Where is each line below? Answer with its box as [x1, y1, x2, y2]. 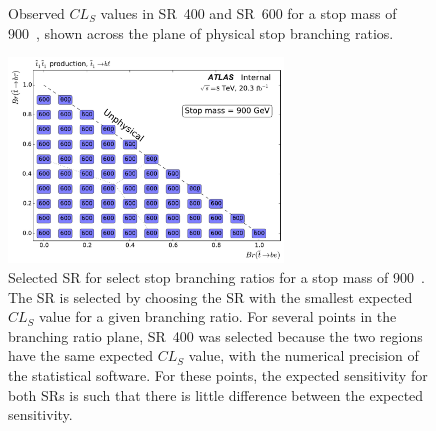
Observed [8, 3, 65, 23]
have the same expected [8, 345, 154, 366]
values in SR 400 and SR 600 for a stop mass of [100, 3, 397, 23]
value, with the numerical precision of [188, 345, 419, 366]
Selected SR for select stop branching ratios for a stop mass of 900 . [8, 266, 425, 287]
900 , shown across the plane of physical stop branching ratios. [8, 22, 394, 43]
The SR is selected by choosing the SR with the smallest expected [8, 286, 413, 307]
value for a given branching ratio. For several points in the [39, 306, 397, 327]
